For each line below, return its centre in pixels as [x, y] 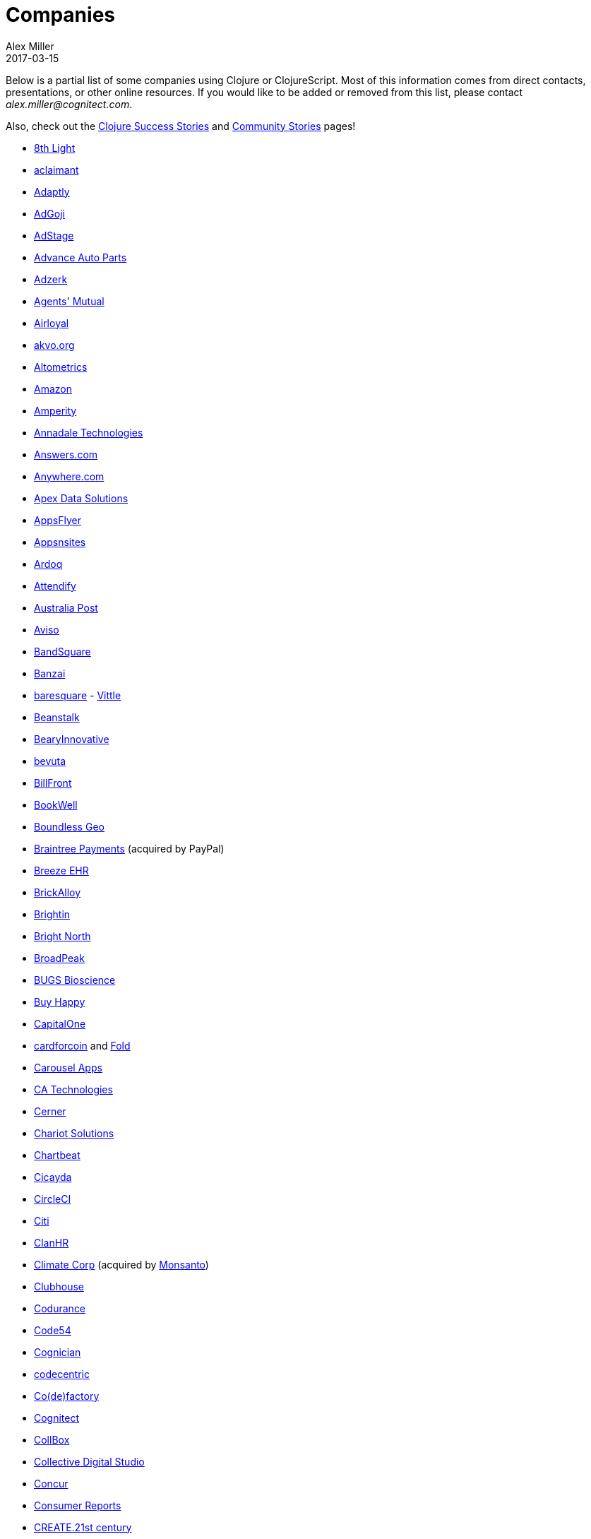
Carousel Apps [68, 1067]
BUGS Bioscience [75, 980]
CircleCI [53, 1199]
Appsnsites [60, 542]
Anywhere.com [69, 476]
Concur [51, 1483]
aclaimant [56, 170]
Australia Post [66, 607]
